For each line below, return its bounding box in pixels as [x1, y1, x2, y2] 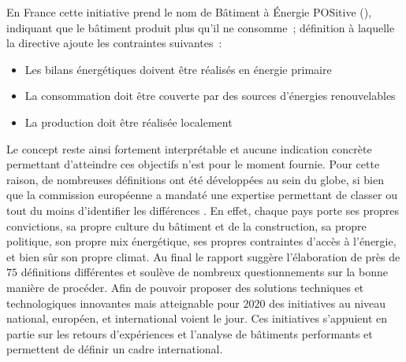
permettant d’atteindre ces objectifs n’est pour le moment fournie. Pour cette [6, 156, 380, 172]
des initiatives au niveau [269, 294, 386, 311]
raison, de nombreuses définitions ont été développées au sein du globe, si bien [6, 171, 384, 187]
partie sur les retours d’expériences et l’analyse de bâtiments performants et [6, 325, 373, 342]
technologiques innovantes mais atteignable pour [6, 294, 240, 311]
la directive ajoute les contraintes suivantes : [6, 35, 222, 51]
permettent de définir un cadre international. [6, 341, 223, 357]
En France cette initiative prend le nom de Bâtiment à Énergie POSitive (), [6, 4, 372, 20]
